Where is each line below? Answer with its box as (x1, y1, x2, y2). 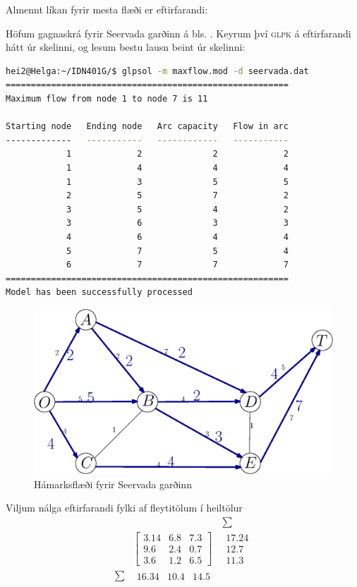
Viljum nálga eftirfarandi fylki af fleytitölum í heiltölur (6, 500, 243, 515)
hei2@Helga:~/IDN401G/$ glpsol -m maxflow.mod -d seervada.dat (6, 66, 309, 76)
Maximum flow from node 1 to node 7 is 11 (6, 93, 208, 104)
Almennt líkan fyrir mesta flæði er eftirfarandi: (6, 2, 208, 16)
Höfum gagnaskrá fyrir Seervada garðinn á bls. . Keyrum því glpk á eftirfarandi (6, 25, 351, 40)
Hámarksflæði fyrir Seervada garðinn (34, 476, 192, 491)
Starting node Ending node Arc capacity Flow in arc (6, 121, 289, 132)
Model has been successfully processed (6, 287, 193, 298)
